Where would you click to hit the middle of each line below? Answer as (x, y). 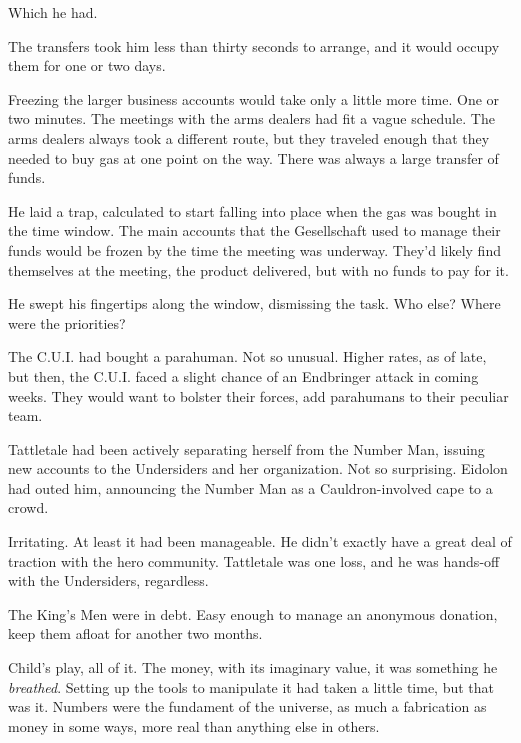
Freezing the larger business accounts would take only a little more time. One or (254, 98)
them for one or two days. (87, 65)
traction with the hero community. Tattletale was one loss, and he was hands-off (254, 560)
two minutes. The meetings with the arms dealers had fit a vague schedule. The (251, 118)
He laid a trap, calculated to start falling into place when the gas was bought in (252, 210)
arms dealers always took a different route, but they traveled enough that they (249, 137)
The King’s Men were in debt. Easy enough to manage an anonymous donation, (253, 613)
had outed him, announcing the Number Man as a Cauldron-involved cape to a (250, 487)
